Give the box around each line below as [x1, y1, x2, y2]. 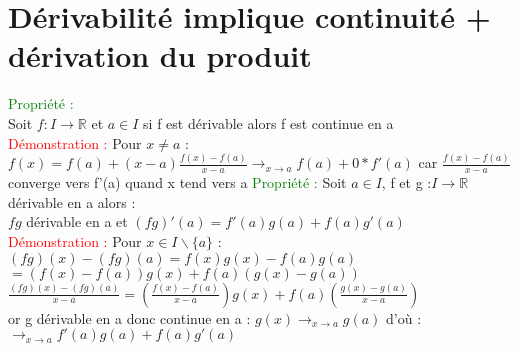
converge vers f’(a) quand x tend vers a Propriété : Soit [8, 172, 347, 193]
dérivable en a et [26, 211, 128, 232]
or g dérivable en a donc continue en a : [8, 307, 251, 328]
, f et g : [381, 172, 432, 193]
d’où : [386, 307, 422, 328]
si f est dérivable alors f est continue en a [143, 112, 394, 133]
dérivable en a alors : [8, 191, 136, 212]
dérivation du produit [8, 35, 312, 76]
